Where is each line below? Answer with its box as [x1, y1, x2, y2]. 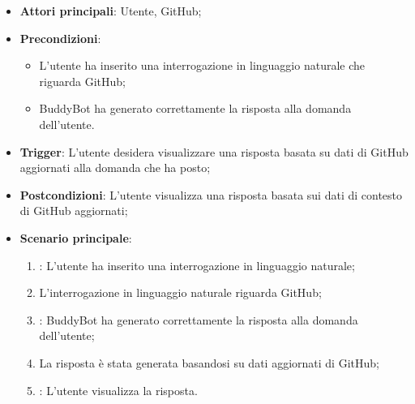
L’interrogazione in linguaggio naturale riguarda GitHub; [39, 284, 322, 301]
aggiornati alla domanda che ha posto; [19, 159, 211, 176]
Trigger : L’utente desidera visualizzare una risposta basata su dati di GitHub [19, 143, 409, 160]
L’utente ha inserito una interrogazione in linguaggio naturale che [39, 57, 366, 74]
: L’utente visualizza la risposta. [39, 381, 198, 398]
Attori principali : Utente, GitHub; [19, 2, 202, 19]
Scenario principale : [19, 229, 132, 246]
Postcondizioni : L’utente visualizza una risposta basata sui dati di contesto [19, 186, 403, 203]
